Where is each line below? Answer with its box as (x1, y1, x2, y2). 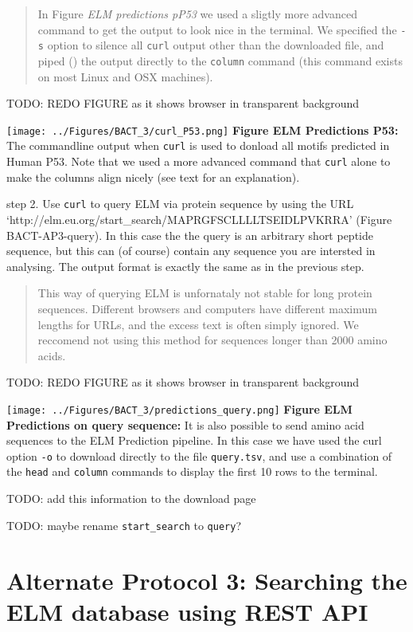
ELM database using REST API (6, 595, 368, 627)
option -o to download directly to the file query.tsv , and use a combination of (6, 447, 392, 464)
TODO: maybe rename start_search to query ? (6, 516, 241, 533)
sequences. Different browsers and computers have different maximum (37, 300, 377, 316)
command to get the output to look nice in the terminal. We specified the (37, 21, 397, 37)
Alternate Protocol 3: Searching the (6, 563, 407, 596)
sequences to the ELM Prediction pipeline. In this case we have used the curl (6, 432, 382, 449)
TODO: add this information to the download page (6, 490, 256, 507)
